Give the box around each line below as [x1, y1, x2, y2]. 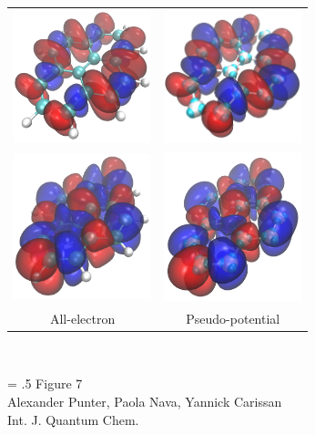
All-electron [49, 308, 116, 327]
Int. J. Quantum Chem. [7, 409, 139, 429]
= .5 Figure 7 [7, 374, 83, 393]
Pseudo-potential [186, 308, 280, 327]
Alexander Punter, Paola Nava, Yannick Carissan [7, 392, 282, 411]
